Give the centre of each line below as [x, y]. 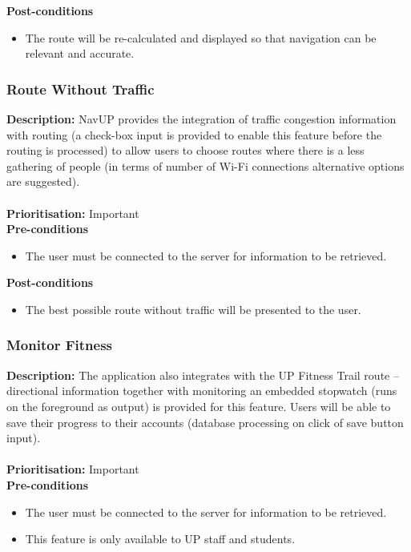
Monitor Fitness [59, 345]
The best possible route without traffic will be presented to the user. [193, 309]
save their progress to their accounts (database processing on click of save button [205, 422]
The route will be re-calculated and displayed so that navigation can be [201, 37]
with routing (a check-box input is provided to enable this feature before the [194, 134]
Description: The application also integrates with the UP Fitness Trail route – [203, 375]
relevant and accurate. [80, 53]
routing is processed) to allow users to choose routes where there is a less [185, 150]
